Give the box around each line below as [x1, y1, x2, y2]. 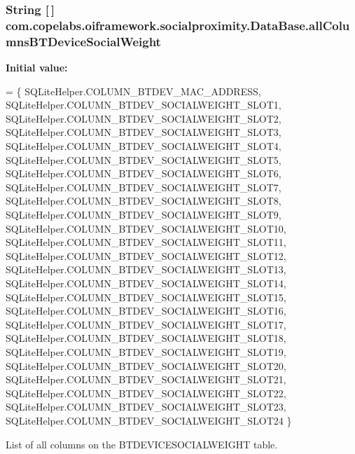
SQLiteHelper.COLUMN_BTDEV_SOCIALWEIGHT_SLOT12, [6, 248, 286, 263]
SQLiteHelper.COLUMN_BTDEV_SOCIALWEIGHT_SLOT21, [6, 372, 286, 387]
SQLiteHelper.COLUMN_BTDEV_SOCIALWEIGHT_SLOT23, [6, 399, 286, 414]
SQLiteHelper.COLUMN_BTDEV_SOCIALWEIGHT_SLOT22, [6, 385, 286, 400]
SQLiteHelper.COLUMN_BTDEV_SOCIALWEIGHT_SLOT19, [6, 344, 286, 359]
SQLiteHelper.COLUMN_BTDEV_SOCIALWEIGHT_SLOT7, [6, 179, 281, 194]
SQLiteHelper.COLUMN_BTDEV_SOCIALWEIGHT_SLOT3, [6, 125, 281, 139]
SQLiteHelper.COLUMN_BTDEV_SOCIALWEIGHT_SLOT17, [6, 317, 286, 331]
